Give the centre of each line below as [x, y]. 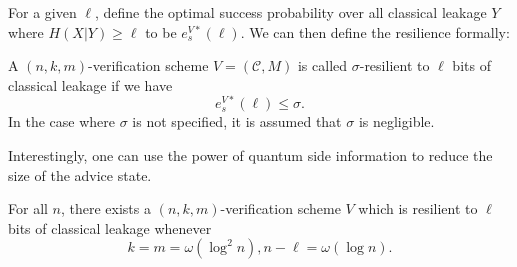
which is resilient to [418, 208]
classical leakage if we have [90, 84]
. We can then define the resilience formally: [375, 31]
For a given [42, 12]
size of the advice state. [80, 174]
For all [28, 208]
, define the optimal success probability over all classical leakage [290, 12]
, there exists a [105, 208]
